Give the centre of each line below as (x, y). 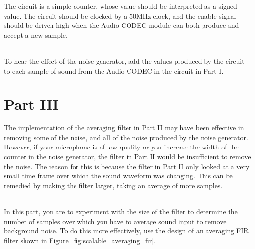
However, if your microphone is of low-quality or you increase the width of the (121, 147)
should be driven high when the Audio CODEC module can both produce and (122, 25)
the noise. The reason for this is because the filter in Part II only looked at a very (127, 166)
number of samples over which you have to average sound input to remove (115, 221)
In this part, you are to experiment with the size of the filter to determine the (121, 212)
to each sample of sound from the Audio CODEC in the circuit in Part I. (114, 70)
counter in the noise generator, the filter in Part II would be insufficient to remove (127, 157)
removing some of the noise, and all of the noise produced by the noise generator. (126, 137)
